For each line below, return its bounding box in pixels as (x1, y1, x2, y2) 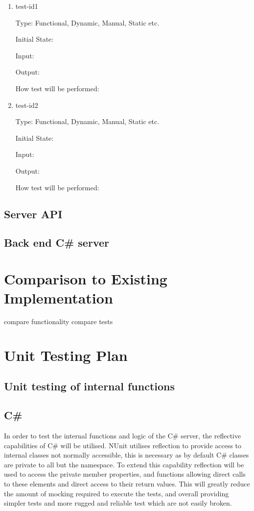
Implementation (4, 288, 113, 308)
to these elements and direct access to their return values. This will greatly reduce (4, 478, 250, 488)
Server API (4, 206, 63, 221)
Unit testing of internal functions (4, 379, 175, 394)
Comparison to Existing (4, 268, 167, 288)
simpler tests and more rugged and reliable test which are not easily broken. (4, 498, 232, 508)
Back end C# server (4, 235, 109, 250)
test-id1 (15, 1, 38, 11)
